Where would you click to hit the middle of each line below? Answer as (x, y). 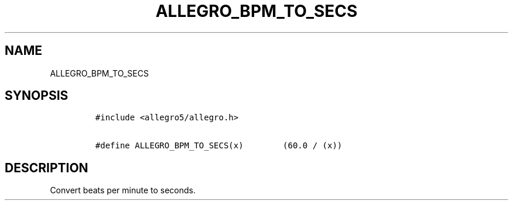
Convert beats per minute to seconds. (123, 190)
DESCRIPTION (47, 168)
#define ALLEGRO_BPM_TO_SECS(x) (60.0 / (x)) (219, 146)
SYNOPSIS (37, 96)
